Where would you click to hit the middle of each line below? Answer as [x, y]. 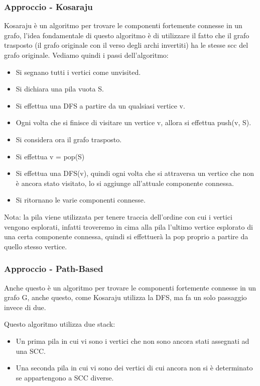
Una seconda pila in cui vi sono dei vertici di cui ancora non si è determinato [134, 368]
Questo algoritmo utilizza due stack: [60, 324]
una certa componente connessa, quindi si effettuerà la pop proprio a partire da [126, 236]
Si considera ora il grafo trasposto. [69, 139]
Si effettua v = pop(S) [50, 156]
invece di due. [25, 307]
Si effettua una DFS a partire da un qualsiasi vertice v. [100, 105]
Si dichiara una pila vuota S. [60, 89]
